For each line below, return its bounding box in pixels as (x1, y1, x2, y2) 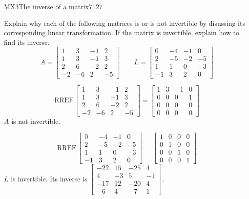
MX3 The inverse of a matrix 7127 (4, 1, 103, 11)
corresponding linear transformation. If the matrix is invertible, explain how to (4, 27, 240, 38)
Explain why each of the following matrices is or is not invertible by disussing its (4, 18, 245, 28)
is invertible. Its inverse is (11, 173, 87, 183)
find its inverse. (4, 37, 50, 47)
